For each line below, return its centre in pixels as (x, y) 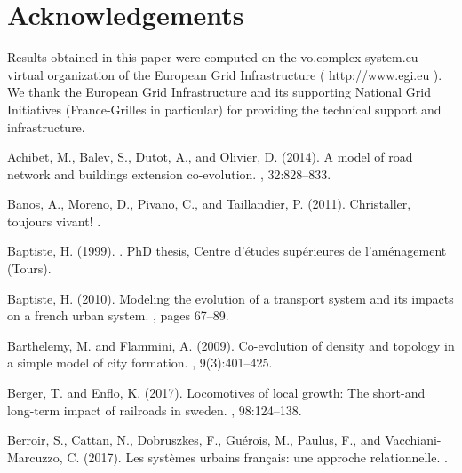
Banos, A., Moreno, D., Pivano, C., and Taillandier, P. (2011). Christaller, (209, 204)
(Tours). (29, 268)
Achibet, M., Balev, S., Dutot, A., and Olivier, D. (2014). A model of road (210, 157)
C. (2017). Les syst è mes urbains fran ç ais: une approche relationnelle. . (257, 457)
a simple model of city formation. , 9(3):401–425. (140, 363)
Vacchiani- (413, 440)
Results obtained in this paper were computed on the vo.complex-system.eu (213, 57)
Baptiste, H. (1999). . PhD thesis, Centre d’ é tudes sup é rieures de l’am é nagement (227, 251)
